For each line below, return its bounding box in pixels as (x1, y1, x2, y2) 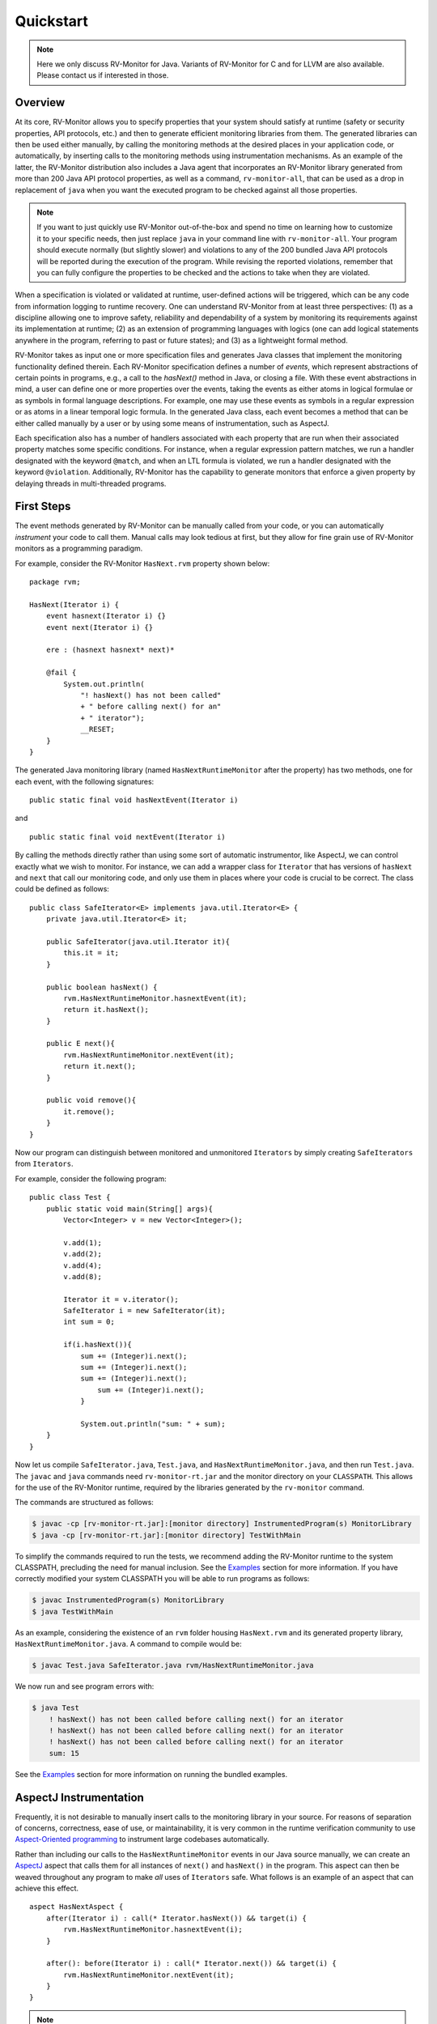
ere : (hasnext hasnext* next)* (45, 645, 175, 655)
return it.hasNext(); (63, 1005, 150, 1014)
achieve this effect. (15, 1883, 79, 1893)
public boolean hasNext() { (45, 982, 158, 992)
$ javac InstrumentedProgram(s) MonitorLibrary (32, 1596, 224, 1605)
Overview (15, 96, 66, 109)
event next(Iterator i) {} (45, 623, 154, 631)
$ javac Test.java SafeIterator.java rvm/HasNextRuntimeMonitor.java (32, 1660, 314, 1670)
